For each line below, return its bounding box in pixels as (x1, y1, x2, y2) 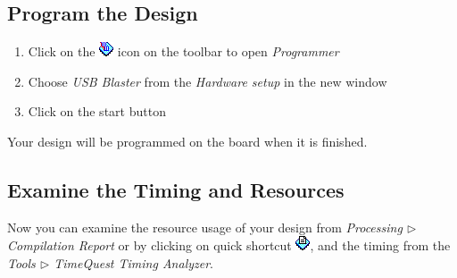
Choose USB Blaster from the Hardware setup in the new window (28, 72, 387, 90)
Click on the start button (28, 102, 166, 121)
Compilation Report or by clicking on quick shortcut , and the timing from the (7, 236, 451, 255)
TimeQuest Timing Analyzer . (54, 253, 213, 272)
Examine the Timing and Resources (7, 175, 345, 203)
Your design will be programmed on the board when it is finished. (7, 131, 368, 150)
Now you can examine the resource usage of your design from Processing (7, 217, 403, 236)
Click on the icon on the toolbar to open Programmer (28, 42, 339, 61)
